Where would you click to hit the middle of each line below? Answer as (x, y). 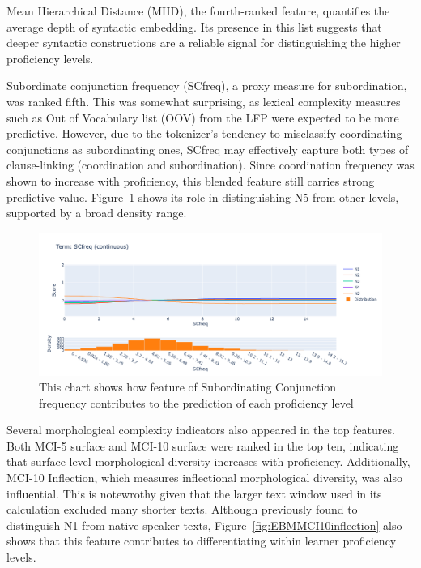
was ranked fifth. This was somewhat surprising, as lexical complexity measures (204, 101)
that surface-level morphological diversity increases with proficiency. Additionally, (208, 461)
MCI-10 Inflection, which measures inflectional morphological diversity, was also (204, 478)
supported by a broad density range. (97, 213)
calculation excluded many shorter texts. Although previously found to (182, 509)
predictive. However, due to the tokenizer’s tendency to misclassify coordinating (204, 133)
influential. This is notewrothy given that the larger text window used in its (194, 493)
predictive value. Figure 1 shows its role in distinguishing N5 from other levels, (203, 196)
